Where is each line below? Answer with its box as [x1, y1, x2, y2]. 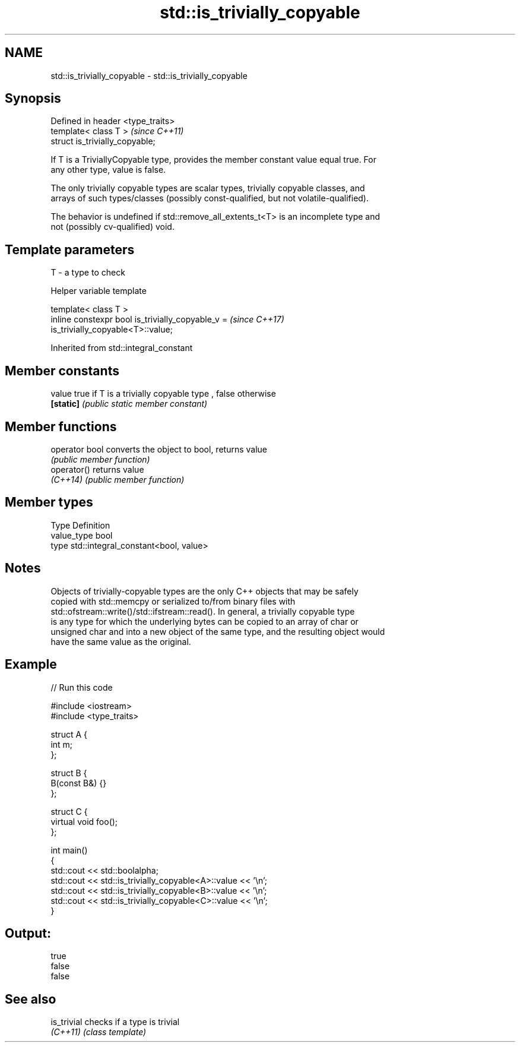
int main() [50, 844, 88, 855]
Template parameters [5, 242, 135, 257]
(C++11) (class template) [50, 1027, 147, 1037]
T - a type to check [50, 267, 125, 278]
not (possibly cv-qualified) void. [50, 222, 175, 232]
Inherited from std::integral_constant [50, 343, 193, 353]
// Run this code [50, 682, 113, 692]
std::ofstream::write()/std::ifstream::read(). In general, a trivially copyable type [50, 606, 355, 616]
